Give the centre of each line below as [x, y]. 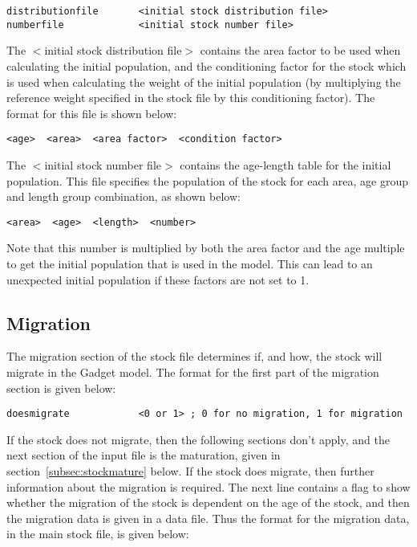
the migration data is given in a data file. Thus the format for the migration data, [208, 518]
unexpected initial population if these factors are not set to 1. [158, 279]
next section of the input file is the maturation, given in [144, 455]
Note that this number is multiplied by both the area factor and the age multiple [206, 248]
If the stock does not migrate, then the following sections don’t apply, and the [198, 439]
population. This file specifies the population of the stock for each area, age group [207, 180]
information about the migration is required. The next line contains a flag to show [208, 486]
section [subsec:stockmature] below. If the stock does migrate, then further [190, 470]
